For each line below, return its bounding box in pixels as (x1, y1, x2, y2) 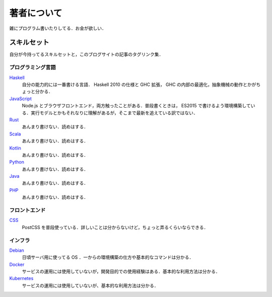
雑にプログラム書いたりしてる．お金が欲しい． (9, 25, 107, 31)
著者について (9, 8, 62, 19)
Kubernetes (9, 275, 34, 281)
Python (9, 159, 25, 165)
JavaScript (9, 96, 32, 102)
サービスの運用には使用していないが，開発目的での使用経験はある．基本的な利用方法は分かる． (22, 268, 220, 274)
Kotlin (9, 145, 21, 151)
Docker (9, 261, 25, 267)
